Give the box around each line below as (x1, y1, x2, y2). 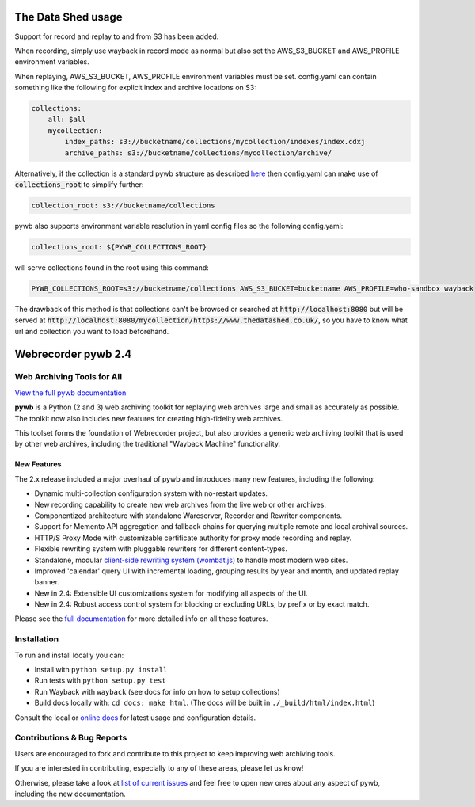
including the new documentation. (14, 789, 126, 798)
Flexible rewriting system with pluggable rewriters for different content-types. (34, 544, 288, 554)
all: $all (47, 115, 86, 124)
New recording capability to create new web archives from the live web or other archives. (34, 500, 326, 509)
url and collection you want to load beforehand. (14, 326, 169, 336)
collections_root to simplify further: (14, 180, 144, 189)
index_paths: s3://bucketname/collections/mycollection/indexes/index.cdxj (64, 137, 366, 147)
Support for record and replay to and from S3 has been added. (14, 32, 219, 41)
